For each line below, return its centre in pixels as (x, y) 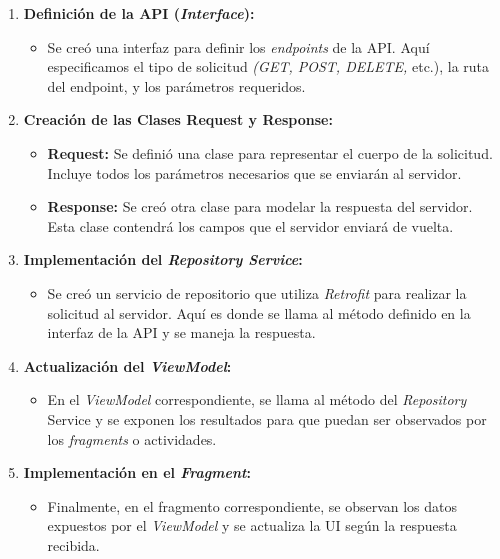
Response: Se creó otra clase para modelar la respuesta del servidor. (260, 206)
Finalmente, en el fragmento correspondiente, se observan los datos (252, 505)
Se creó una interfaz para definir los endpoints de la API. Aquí (238, 46)
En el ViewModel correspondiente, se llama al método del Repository (257, 399)
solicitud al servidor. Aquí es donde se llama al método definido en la (259, 312)
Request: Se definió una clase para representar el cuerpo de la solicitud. (270, 152)
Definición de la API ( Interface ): (139, 13)
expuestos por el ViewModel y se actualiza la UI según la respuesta (252, 525)
